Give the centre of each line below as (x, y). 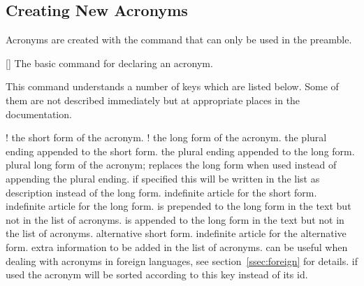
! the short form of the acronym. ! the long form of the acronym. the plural (166, 137)
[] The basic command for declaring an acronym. (109, 63)
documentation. (39, 114)
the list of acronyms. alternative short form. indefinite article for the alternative (176, 233)
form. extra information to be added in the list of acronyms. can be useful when (177, 246)
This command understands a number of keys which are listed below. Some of (172, 86)
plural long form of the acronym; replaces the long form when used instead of (171, 165)
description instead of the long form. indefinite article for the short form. (161, 192)
